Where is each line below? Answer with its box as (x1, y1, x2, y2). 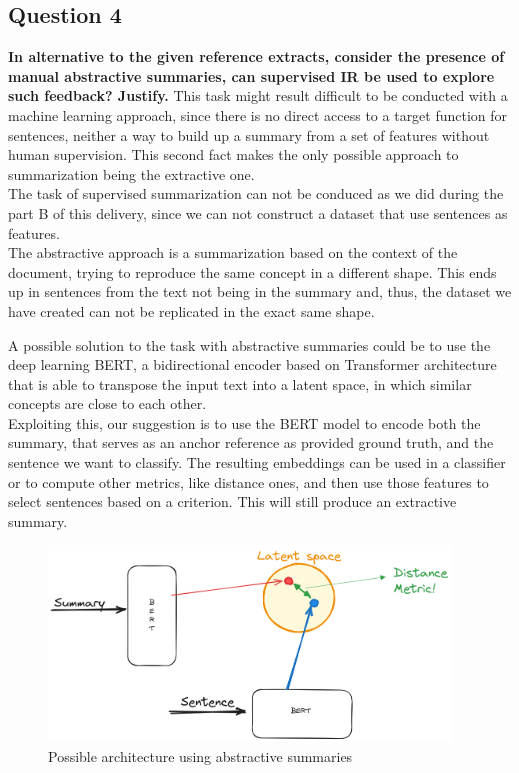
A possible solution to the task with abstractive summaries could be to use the (8, 334, 491, 355)
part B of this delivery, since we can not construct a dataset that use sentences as (8, 202, 508, 223)
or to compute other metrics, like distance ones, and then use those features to (8, 471, 489, 492)
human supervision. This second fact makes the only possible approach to (8, 144, 459, 165)
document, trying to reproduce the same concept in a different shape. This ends (8, 261, 497, 282)
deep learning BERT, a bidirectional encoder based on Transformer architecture (8, 354, 497, 375)
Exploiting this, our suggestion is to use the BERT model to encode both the (8, 412, 481, 433)
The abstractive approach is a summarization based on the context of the (8, 242, 458, 263)
